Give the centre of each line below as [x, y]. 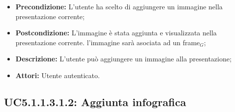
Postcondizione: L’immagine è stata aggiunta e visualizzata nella [116, 33]
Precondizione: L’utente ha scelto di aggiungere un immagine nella [119, 6]
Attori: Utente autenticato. [58, 75]
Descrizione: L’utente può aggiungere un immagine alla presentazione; [123, 59]
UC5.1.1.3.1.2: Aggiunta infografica [95, 101]
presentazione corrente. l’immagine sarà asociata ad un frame [108, 42]
